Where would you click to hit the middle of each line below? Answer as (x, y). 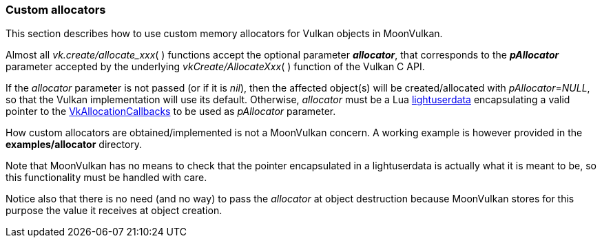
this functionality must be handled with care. (106, 178)
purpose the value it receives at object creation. (114, 211)
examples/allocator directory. (74, 145)
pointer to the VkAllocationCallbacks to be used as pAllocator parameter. (171, 112)
